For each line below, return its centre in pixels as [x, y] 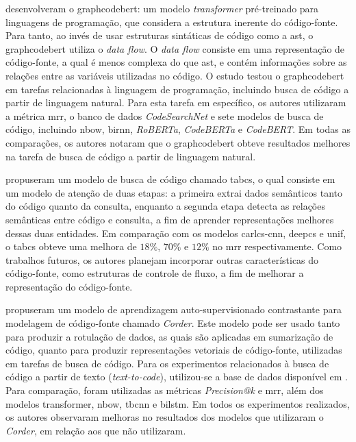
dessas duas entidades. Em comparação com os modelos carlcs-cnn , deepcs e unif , [176, 233]
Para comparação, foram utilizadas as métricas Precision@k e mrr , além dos [165, 390]
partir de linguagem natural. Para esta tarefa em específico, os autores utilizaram [176, 102]
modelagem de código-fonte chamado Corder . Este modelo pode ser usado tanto [173, 323]
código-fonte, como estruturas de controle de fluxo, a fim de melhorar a [155, 273]
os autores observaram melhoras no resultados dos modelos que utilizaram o [165, 417]
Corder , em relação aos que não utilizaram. [96, 430]
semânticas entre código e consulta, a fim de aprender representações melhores [170, 219]
